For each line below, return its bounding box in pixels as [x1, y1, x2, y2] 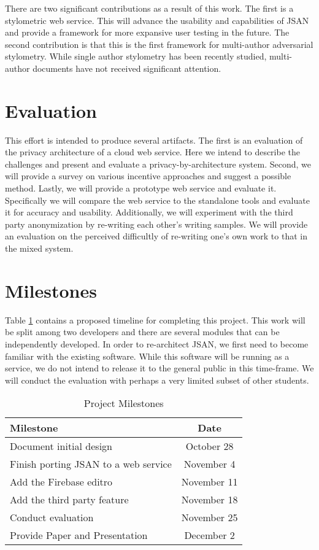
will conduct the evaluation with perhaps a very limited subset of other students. [5, 373, 309, 386]
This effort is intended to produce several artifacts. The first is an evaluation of [5, 133, 303, 146]
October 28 [185, 439, 234, 454]
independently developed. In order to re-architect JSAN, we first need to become [5, 337, 309, 350]
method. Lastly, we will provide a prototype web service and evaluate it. [5, 182, 277, 195]
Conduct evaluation [10, 510, 94, 525]
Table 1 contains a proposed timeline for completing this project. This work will [5, 313, 306, 326]
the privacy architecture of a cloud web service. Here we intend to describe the [5, 145, 300, 158]
